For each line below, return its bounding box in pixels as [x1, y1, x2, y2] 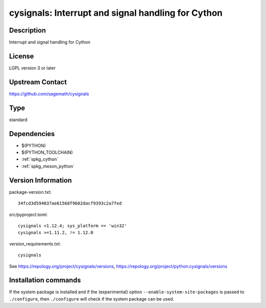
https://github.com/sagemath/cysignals [9, 91, 89, 97]
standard [9, 116, 28, 123]
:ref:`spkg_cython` [21, 156, 59, 162]
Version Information [9, 176, 72, 184]
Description [9, 26, 46, 34]
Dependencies [9, 130, 55, 138]
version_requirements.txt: [9, 240, 61, 246]
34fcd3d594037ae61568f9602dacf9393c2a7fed [18, 201, 122, 206]
